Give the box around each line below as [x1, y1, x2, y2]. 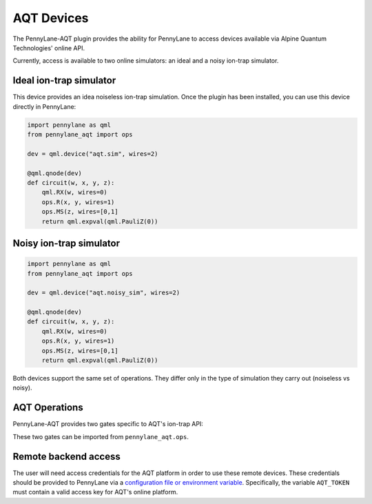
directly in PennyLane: [12, 102, 76, 110]
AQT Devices [12, 10, 89, 26]
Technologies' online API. [12, 43, 85, 52]
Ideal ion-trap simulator [12, 74, 116, 86]
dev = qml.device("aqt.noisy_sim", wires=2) [27, 289, 180, 296]
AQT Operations [12, 402, 83, 414]
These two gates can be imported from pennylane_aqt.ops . [12, 432, 189, 441]
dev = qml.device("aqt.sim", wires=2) [27, 150, 158, 158]
